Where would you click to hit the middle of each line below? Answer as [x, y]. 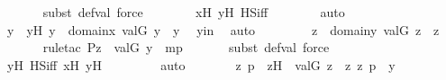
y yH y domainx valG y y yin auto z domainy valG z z [223, 29]
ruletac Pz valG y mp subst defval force [186, 47]
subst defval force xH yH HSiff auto [194, 12]
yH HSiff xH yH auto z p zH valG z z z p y [201, 64]
